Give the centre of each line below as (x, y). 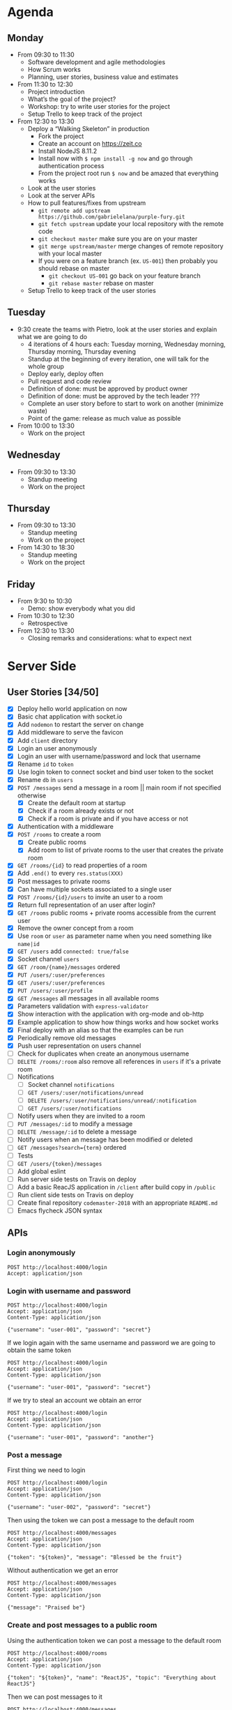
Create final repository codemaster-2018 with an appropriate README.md (117, 1202)
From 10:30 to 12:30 (46, 616)
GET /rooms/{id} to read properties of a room (82, 865)
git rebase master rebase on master (101, 283)
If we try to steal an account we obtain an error (75, 1400)
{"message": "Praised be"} (46, 1608)
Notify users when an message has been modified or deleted (105, 1140)
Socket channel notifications (71, 1084)
